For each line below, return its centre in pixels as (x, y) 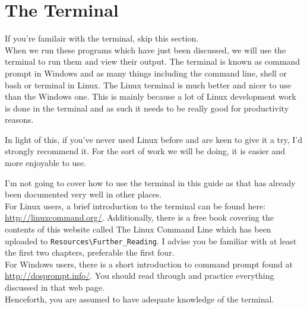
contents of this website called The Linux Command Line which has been (138, 229)
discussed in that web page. (55, 287)
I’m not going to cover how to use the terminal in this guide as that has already (150, 182)
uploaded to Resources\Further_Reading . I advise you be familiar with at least (151, 240)
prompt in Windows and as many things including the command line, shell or (146, 73)
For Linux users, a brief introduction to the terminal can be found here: (135, 206)
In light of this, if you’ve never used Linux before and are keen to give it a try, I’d (154, 139)
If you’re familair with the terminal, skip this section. (102, 38)
